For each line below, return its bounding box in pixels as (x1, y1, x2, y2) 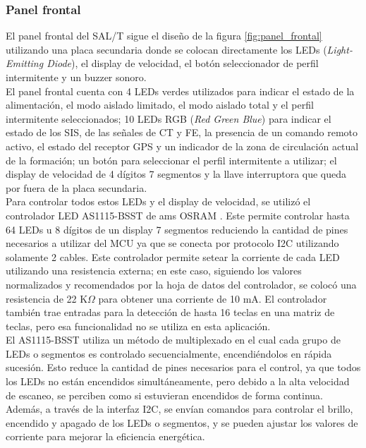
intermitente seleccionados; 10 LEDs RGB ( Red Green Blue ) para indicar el (6, 111, 331, 126)
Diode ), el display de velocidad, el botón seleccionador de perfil (47, 56, 319, 71)
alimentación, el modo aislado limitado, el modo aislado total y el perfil (6, 97, 314, 112)
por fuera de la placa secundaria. (6, 180, 147, 195)
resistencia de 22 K (6, 291, 88, 305)
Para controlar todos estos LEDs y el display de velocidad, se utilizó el (6, 194, 311, 209)
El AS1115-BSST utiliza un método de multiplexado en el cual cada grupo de (6, 332, 341, 347)
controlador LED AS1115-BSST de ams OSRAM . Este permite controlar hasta (6, 207, 350, 222)
